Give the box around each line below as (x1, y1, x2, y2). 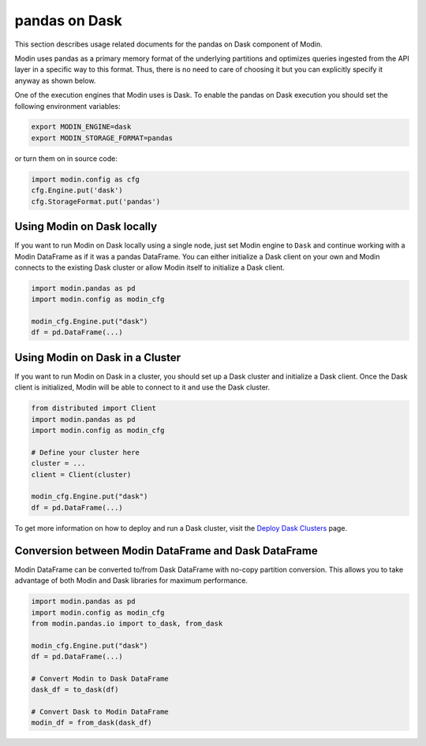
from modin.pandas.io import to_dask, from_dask (31, 619, 223, 628)
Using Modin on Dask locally (14, 220, 158, 233)
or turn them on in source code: (14, 154, 118, 163)
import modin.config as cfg (31, 174, 140, 184)
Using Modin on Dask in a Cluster (14, 351, 181, 364)
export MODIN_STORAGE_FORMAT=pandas (31, 133, 174, 142)
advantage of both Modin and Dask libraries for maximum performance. (14, 576, 248, 585)
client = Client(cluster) (31, 470, 132, 479)
